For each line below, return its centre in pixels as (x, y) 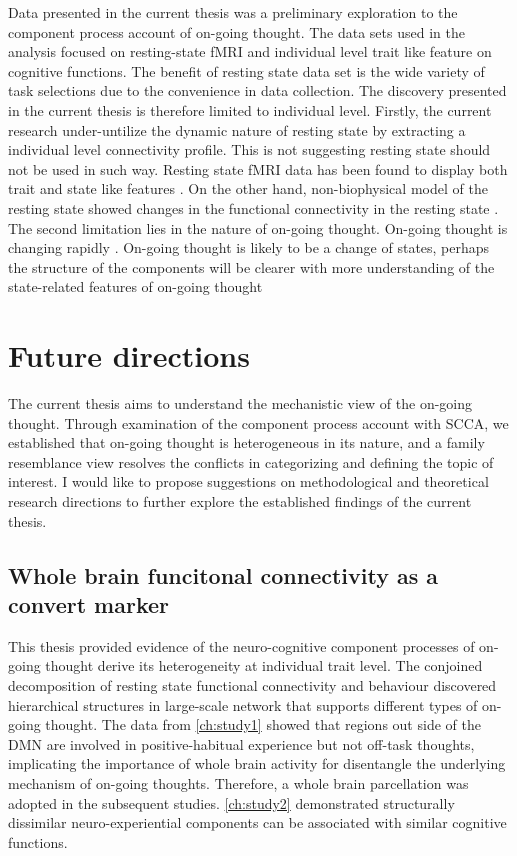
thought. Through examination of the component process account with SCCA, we (258, 422)
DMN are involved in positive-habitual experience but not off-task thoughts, (241, 743)
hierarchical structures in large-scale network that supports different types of (243, 704)
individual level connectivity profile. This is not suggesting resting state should (249, 149)
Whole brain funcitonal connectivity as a (223, 574)
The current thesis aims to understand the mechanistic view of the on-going (240, 403)
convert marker (88, 603)
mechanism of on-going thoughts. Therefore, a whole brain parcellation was (238, 782)
